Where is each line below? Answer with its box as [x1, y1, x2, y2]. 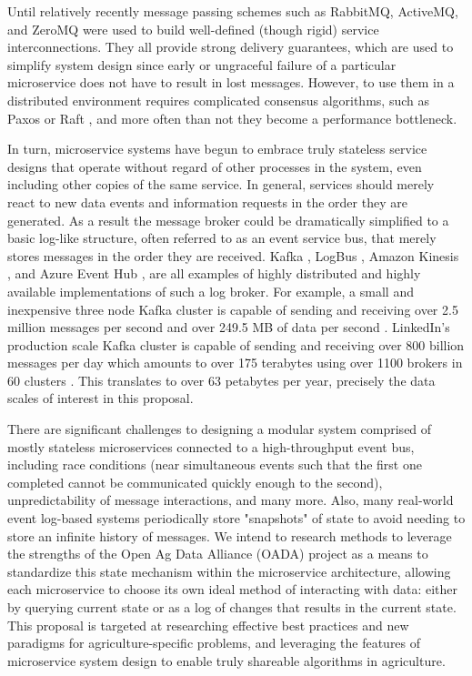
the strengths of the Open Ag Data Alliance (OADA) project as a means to [7, 544, 428, 563]
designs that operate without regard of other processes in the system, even [7, 156, 422, 176]
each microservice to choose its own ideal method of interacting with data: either [7, 580, 458, 599]
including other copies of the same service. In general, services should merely [7, 175, 435, 194]
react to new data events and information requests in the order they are [7, 192, 407, 211]
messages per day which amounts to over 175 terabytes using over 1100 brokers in [7, 353, 463, 372]
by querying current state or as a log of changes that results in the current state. [7, 598, 457, 616]
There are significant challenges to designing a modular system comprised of [7, 419, 432, 439]
